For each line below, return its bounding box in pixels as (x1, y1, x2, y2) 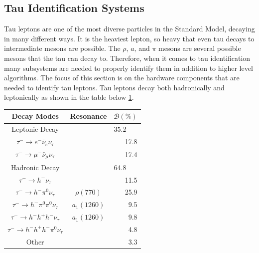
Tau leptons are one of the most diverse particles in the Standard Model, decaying (4, 23, 255, 34)
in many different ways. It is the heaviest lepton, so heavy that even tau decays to (4, 33, 255, 43)
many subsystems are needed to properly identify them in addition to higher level (4, 62, 253, 73)
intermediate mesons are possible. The (4, 43, 121, 53)
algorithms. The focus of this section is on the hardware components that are (4, 72, 240, 83)
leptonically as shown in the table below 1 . (4, 92, 134, 102)
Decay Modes (11, 111, 59, 121)
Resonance (70, 111, 107, 121)
